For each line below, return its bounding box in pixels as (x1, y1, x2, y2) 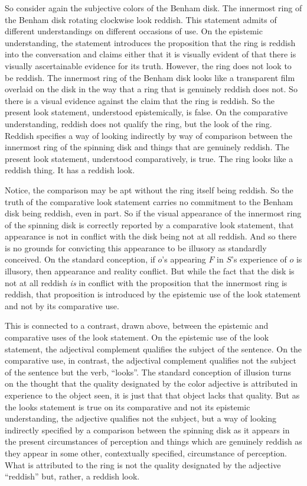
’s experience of (231, 253, 287, 265)
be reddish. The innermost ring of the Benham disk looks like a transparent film (5, 71, 295, 83)
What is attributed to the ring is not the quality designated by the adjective (5, 458, 281, 471)
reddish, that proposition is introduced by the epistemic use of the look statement (5, 288, 301, 300)
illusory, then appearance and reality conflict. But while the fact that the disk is (5, 265, 295, 277)
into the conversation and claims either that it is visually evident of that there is (5, 48, 296, 60)
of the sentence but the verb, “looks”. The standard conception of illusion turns (5, 365, 292, 378)
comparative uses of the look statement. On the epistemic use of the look (5, 331, 269, 344)
